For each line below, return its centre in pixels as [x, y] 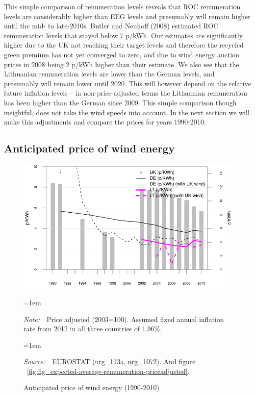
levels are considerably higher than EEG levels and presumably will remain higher [127, 16]
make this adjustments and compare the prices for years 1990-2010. [105, 122]
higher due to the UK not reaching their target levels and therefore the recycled [124, 45]
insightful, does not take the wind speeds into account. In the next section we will [127, 112]
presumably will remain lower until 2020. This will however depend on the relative [127, 83]
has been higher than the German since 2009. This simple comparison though [120, 102]
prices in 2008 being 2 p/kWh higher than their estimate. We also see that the [122, 64]
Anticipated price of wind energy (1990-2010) [91, 387]
